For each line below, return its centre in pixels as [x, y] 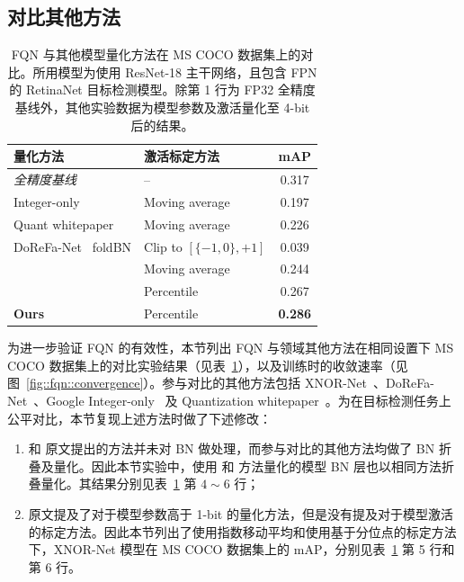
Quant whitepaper [64, 224]
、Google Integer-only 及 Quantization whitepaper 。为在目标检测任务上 [242, 400]
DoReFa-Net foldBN [73, 246]
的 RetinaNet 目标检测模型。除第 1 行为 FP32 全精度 [162, 90]
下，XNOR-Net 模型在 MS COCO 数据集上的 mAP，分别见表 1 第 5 [227, 549]
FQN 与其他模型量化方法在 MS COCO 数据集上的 [156, 54]
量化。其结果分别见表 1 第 [119, 484]
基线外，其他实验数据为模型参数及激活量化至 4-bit [162, 107]
